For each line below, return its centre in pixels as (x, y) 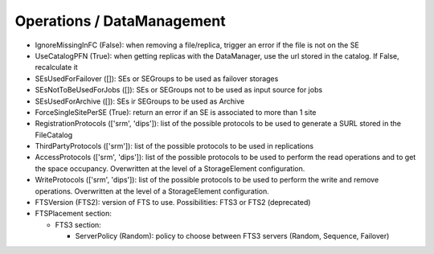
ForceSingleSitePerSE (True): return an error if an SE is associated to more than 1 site (176, 112)
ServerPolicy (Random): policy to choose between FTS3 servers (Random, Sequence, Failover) (232, 236)
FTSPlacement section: (74, 214)
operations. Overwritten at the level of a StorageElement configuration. (152, 191)
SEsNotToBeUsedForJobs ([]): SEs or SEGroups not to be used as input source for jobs (179, 90)
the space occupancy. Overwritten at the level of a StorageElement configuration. (170, 168)
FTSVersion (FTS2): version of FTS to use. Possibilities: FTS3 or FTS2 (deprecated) (173, 203)
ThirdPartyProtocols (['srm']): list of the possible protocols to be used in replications (174, 146)
